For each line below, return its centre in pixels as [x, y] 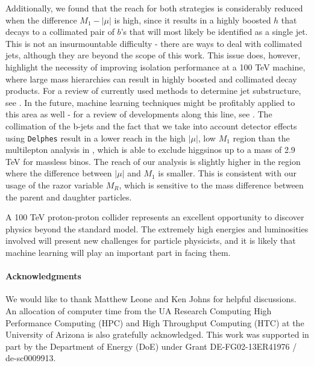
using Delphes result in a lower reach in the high [96, 138]
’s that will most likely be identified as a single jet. [214, 32]
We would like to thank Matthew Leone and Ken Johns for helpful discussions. [151, 299]
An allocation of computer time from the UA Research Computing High [139, 310]
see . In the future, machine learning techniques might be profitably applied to [150, 102]
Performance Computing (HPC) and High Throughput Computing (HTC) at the [155, 322]
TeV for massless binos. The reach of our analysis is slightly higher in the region [153, 161]
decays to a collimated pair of [60, 32]
